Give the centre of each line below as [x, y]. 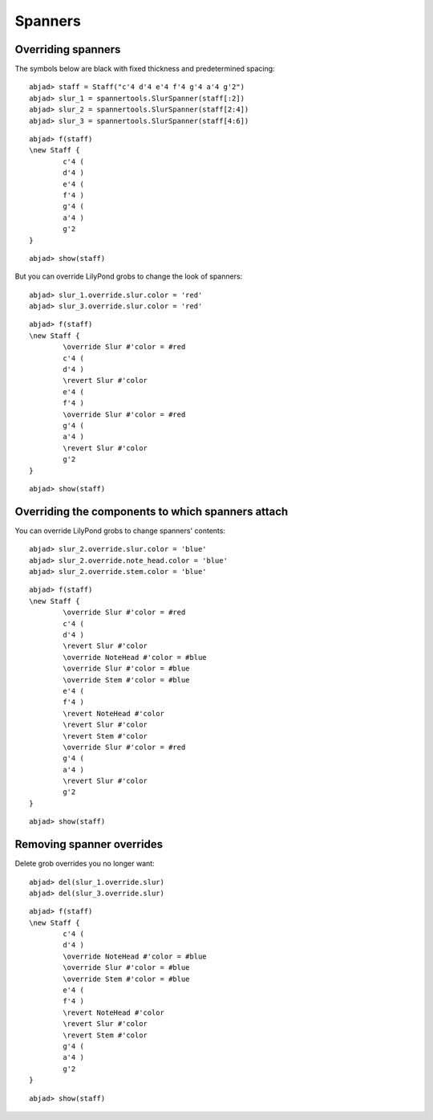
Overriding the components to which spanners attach [152, 511]
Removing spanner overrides [89, 844]
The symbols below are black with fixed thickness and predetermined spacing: [145, 69]
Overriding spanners [68, 49]
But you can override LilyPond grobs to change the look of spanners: [129, 276]
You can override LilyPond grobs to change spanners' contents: [120, 531]
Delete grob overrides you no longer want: [85, 864]
